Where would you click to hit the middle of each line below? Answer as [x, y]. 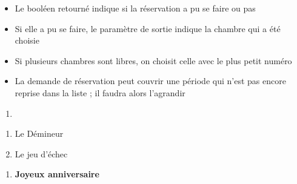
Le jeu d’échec [41, 153]
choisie [27, 40]
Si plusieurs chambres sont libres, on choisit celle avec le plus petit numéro [153, 60]
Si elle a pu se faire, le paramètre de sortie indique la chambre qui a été [148, 28]
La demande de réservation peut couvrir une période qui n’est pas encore [150, 81]
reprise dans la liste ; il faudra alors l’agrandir [100, 92]
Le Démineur [39, 133]
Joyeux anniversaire [57, 174]
